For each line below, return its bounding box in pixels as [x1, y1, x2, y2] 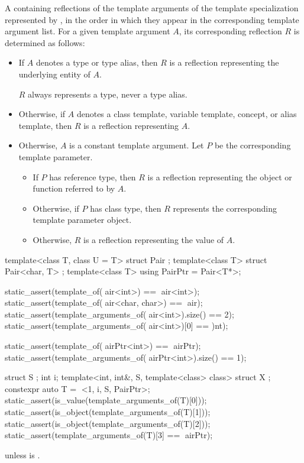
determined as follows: [5, 36, 85, 48]
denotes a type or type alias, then [35, 56, 158, 69]
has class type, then [90, 202, 161, 214]
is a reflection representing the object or [147, 170, 292, 183]
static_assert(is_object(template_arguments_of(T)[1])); [5, 406, 211, 418]
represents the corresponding [173, 202, 277, 214]
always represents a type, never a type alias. [28, 88, 187, 100]
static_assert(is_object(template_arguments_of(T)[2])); [5, 417, 211, 429]
